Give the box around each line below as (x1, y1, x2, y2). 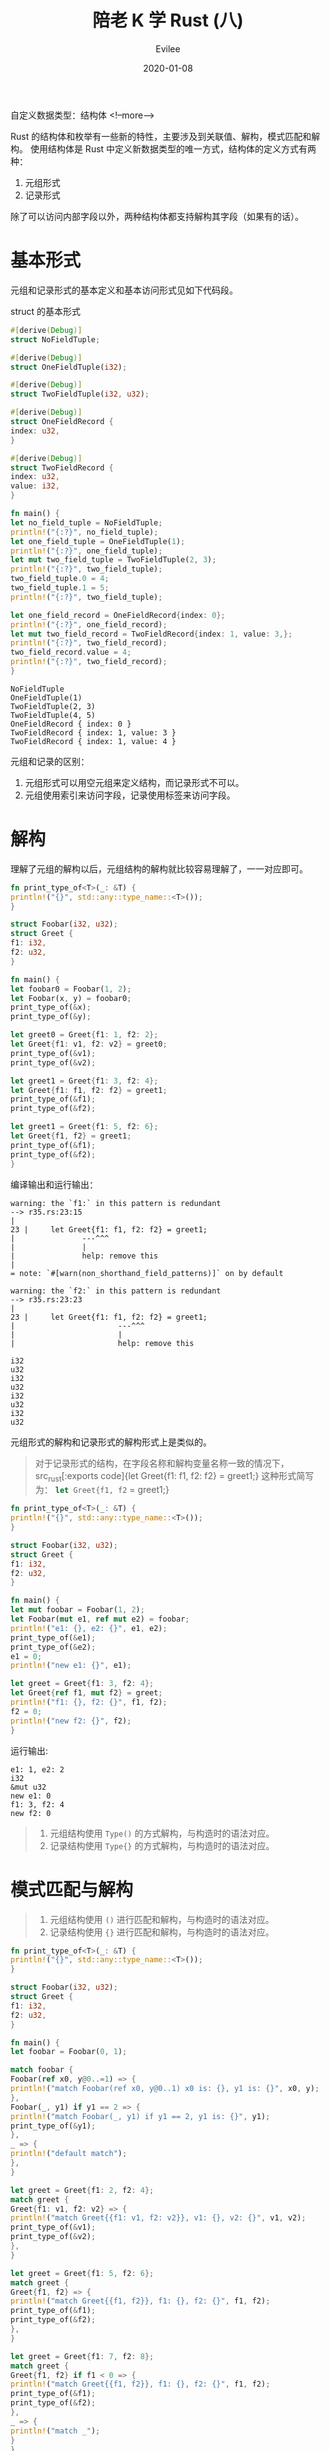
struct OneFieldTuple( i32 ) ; (10, 362, 128, 372)
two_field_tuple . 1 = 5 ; (10, 583, 110, 593)
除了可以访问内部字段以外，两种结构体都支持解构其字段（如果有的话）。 (10, 210, 304, 222)
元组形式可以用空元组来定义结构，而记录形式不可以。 (24, 776, 245, 788)
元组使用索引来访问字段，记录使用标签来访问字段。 (24, 789, 236, 801)
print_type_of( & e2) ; (10, 1642, 97, 1652)
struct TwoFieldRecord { (10, 462, 114, 473)
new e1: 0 (10, 1791, 52, 1801)
